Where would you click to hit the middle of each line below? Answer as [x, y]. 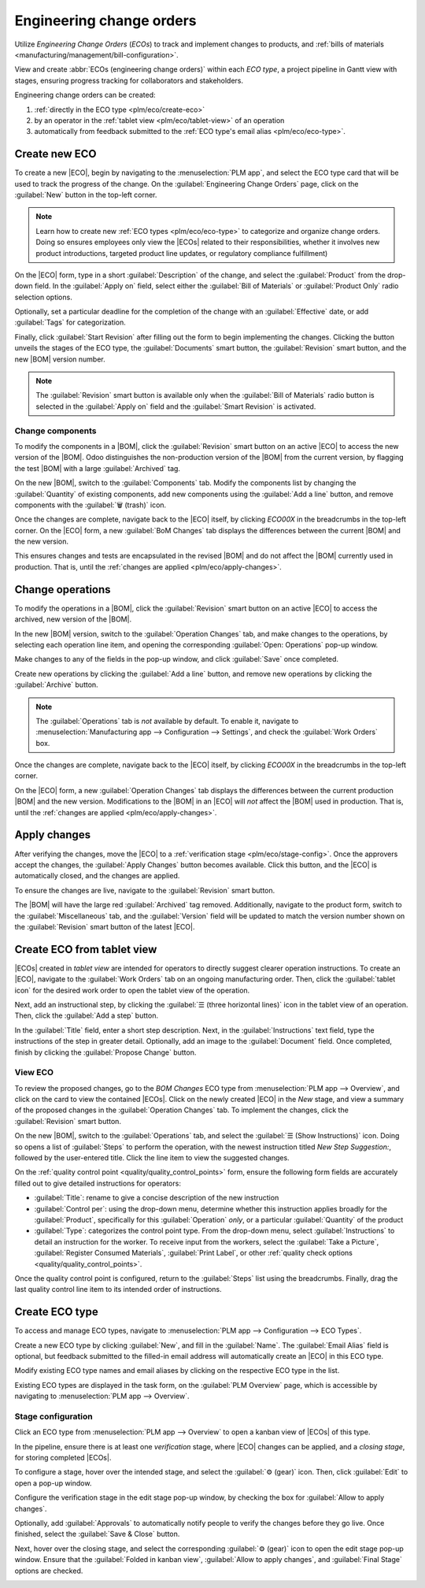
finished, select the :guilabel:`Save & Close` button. [97, 1534]
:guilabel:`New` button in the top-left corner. [86, 195]
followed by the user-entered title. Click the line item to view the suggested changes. [152, 1158]
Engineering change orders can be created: [85, 95]
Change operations [63, 590]
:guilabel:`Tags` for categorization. [70, 322]
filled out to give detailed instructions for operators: [98, 1183]
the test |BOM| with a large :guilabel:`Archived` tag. [98, 468]
